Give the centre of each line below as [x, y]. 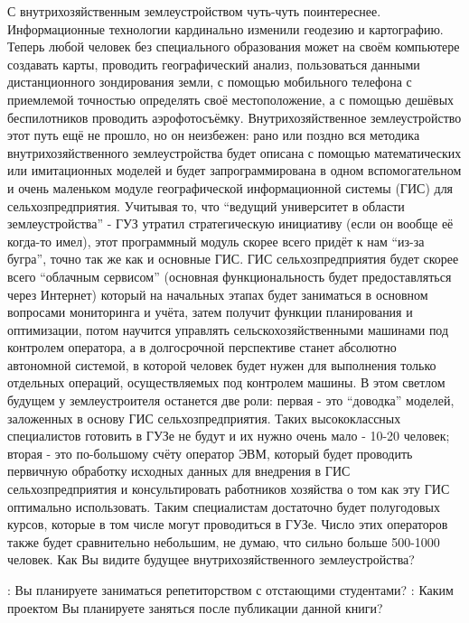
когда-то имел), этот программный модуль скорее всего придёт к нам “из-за [216, 241]
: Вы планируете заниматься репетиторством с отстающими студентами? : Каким [230, 590]
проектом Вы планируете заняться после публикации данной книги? [195, 607]
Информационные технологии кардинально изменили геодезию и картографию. [225, 28]
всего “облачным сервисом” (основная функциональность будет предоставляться [230, 276]
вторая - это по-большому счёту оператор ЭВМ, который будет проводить [210, 453]
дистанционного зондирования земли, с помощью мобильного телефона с [210, 82]
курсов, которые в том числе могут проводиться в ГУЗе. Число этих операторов [228, 524]
